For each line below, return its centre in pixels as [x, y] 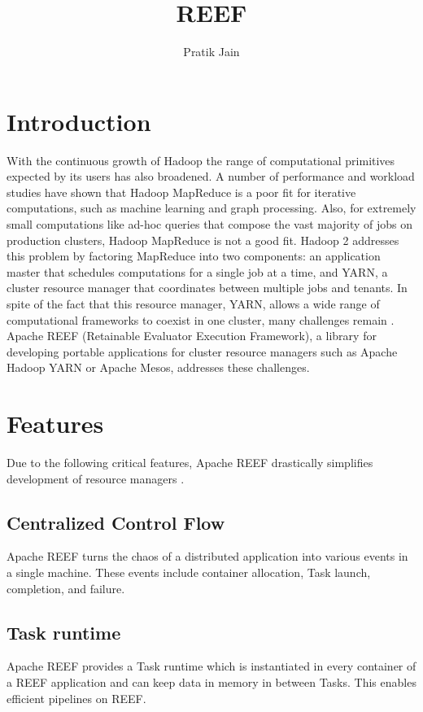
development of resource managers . [96, 478]
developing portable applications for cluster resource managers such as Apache [202, 351]
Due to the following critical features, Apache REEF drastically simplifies [190, 463]
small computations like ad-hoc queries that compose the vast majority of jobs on [210, 224]
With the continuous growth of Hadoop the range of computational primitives [201, 160]
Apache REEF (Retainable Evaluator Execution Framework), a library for [192, 336]
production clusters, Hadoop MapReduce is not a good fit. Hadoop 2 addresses [203, 240]
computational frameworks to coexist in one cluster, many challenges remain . [201, 319]
